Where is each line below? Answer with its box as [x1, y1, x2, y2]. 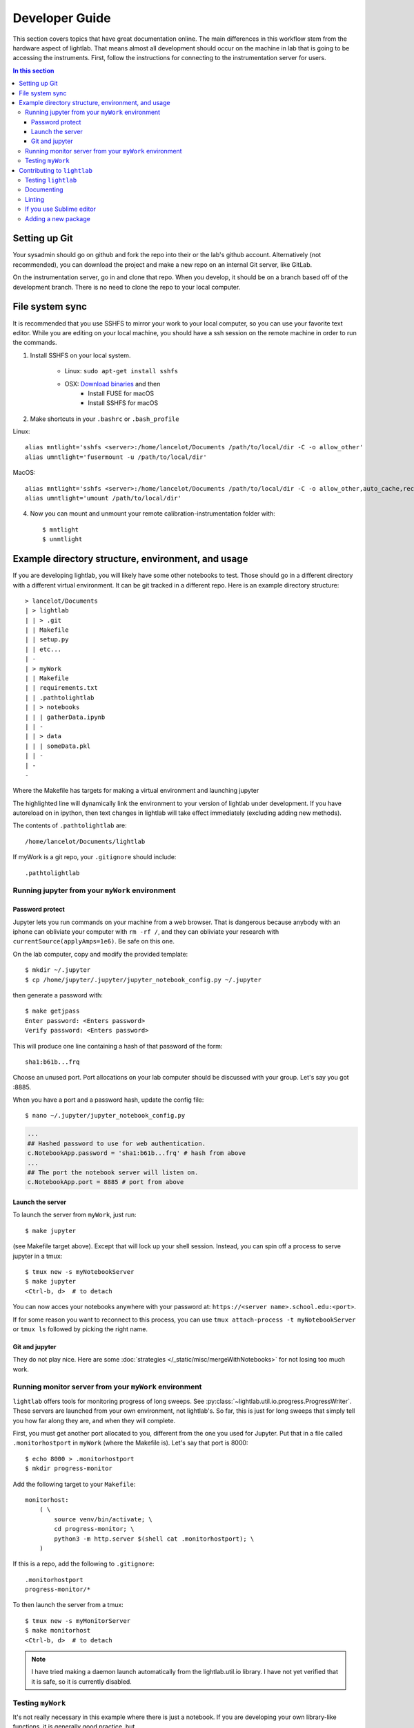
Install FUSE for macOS [88, 389, 155, 397]
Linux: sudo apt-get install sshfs [64, 367, 179, 375]
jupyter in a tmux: [12, 1252, 63, 1260]
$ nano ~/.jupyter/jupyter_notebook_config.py [25, 1111, 186, 1120]
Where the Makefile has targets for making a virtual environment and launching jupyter [12, 787, 259, 795]
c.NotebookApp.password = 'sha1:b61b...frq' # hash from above [27, 1149, 246, 1157]
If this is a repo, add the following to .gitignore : [12, 1559, 155, 1568]
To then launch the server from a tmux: [12, 1601, 124, 1609]
